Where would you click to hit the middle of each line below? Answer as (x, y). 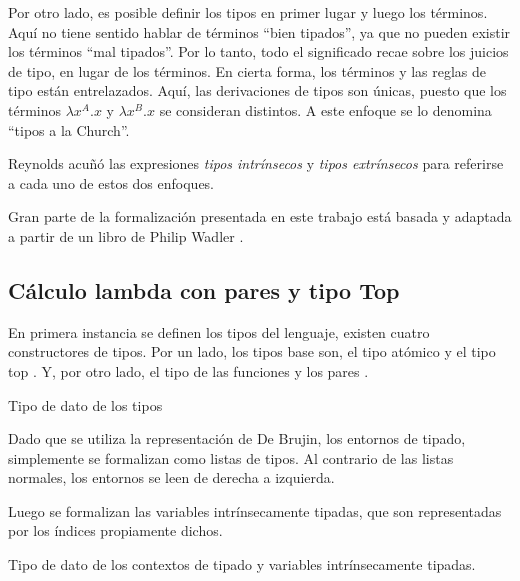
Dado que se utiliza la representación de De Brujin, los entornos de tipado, (237, 438)
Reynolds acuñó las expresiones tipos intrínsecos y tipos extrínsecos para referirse (256, 163)
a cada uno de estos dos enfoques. (111, 182)
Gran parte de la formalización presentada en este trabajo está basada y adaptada (260, 216)
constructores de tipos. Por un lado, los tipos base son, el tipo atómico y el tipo (252, 351)
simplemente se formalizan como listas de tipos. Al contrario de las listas (231, 457)
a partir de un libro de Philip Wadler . (126, 235)
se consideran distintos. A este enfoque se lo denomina (325, 109)
